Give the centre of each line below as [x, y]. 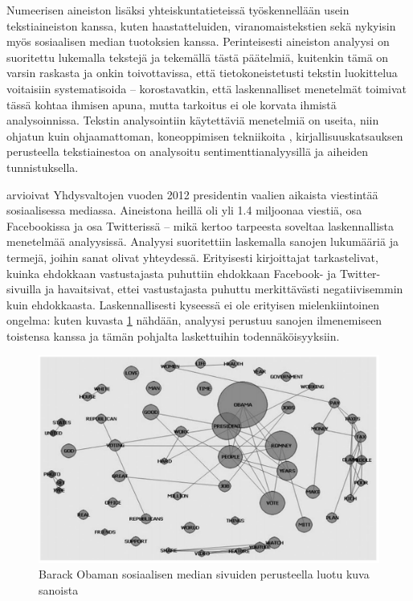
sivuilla [24, 289]
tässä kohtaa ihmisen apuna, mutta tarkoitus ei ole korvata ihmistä [172, 104]
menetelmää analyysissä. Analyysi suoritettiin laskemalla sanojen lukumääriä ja [202, 241]
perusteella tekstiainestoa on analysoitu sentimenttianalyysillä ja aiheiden [188, 151]
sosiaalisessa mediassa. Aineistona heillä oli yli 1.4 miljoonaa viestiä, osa [184, 210]
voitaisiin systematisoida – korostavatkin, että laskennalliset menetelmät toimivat [206, 88]
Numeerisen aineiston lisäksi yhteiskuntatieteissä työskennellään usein [178, 10]
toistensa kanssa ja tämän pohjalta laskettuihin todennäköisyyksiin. [173, 335]
